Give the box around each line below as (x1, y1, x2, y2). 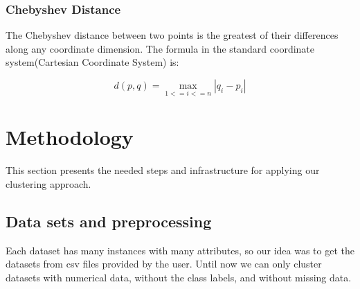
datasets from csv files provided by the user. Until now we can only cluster (6, 256, 322, 271)
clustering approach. (6, 176, 91, 191)
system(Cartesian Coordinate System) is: (6, 55, 179, 69)
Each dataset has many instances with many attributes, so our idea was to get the (6, 243, 354, 257)
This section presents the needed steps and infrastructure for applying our (6, 163, 320, 177)
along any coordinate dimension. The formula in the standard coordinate (6, 41, 315, 55)
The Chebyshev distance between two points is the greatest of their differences (6, 28, 339, 42)
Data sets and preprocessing (6, 210, 212, 231)
